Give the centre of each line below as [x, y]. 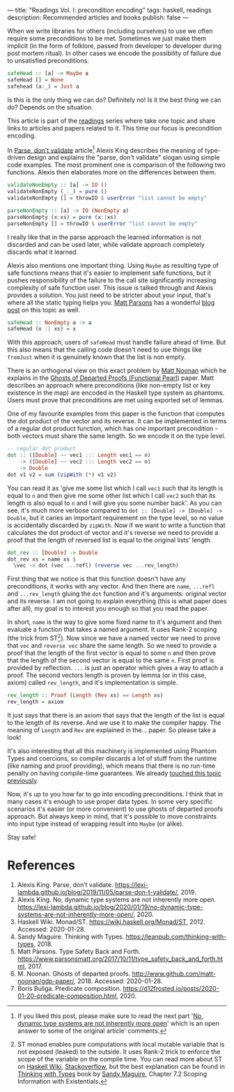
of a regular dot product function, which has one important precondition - [112, 429]
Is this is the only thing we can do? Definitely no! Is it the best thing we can [114, 100]
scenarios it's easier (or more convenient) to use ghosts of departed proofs [115, 809]
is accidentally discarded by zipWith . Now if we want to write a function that [116, 525]
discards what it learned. [43, 252]
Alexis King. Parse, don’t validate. [65, 884]
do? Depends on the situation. [50, 107]
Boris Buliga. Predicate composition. [69, 988]
